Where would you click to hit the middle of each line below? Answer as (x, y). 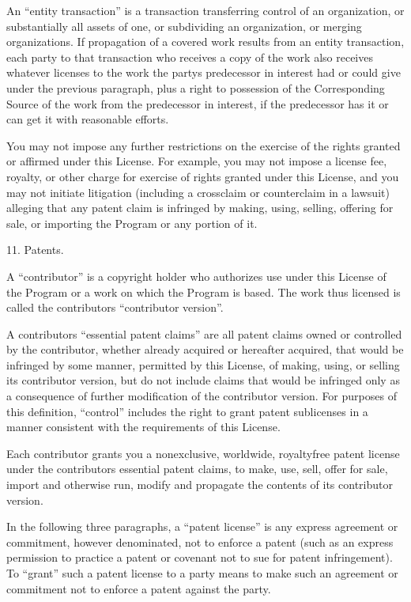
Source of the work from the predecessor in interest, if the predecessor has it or (198, 103)
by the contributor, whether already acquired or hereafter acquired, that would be (205, 349)
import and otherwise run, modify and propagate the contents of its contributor (200, 485)
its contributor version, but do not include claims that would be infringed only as (203, 380)
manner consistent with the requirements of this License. (143, 427)
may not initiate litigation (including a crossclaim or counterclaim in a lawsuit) (198, 192)
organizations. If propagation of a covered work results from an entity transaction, (205, 42)
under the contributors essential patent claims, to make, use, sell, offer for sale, (197, 469)
